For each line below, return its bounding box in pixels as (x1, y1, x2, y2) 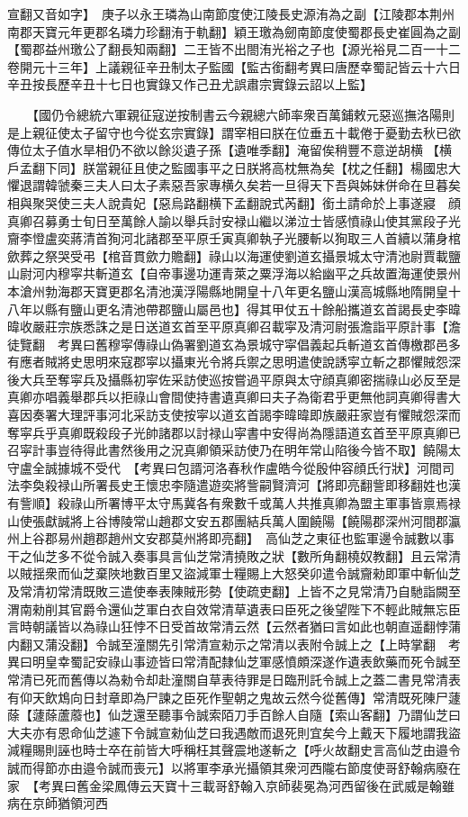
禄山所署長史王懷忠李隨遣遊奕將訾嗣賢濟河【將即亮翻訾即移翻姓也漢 (57, 476, 461, 495)
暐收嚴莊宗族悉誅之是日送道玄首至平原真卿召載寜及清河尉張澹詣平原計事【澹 (7, 317, 461, 336)
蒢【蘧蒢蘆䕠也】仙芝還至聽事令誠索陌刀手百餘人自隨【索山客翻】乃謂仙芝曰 (7, 705, 461, 724)
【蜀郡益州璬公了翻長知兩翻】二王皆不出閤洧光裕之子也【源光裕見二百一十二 (7, 40, 461, 59)
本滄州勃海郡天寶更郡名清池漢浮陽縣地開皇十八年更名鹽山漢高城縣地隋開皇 (7, 281, 448, 300)
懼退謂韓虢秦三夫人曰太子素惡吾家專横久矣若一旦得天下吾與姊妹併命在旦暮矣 (7, 176, 461, 195)
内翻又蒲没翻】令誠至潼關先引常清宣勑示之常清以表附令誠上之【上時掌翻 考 (7, 634, 461, 653)
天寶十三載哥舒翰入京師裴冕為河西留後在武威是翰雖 (151, 776, 454, 794)
